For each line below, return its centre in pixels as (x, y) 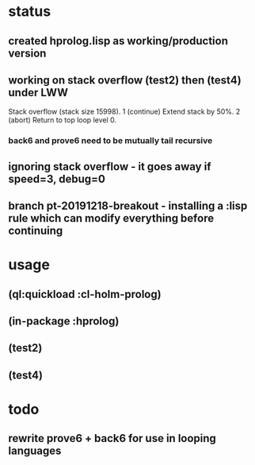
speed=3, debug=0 (57, 178)
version (27, 53)
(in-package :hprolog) (64, 322)
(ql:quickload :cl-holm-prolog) (85, 294)
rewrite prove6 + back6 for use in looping (112, 438)
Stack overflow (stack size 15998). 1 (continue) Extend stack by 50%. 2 (124, 112)
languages (35, 451)
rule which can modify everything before (111, 218)
